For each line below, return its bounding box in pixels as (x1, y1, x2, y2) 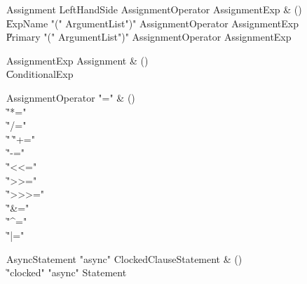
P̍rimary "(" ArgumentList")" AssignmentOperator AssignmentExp (6, 29, 292, 44)
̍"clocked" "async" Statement (6, 265, 127, 280)
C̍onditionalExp (6, 67, 74, 81)
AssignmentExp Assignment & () (6, 53, 149, 67)
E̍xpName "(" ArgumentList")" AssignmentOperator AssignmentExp (6, 15, 299, 30)
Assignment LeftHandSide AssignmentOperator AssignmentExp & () (6, 2, 302, 16)
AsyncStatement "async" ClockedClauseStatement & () (6, 251, 243, 266)
